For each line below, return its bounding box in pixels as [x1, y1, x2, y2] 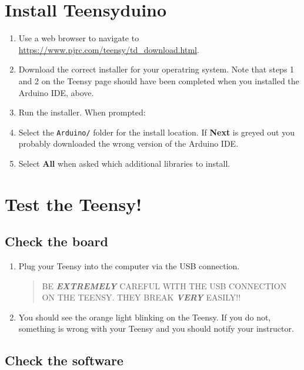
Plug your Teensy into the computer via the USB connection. [18, 260, 240, 272]
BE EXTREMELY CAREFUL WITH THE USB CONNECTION [42, 279, 287, 292]
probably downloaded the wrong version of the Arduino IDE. [18, 137, 239, 150]
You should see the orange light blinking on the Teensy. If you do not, [18, 310, 271, 323]
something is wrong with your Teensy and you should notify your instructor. [18, 322, 294, 335]
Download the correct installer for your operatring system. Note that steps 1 [18, 63, 295, 75]
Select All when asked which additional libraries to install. [18, 157, 230, 169]
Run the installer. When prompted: [18, 106, 146, 118]
